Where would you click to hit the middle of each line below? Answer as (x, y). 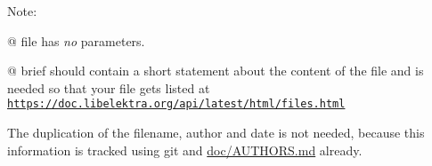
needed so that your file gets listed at (109, 87)
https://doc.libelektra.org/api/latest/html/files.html (176, 104)
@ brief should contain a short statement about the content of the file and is (216, 71)
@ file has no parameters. (76, 40)
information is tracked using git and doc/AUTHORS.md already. (185, 150)
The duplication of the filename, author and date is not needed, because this (216, 133)
